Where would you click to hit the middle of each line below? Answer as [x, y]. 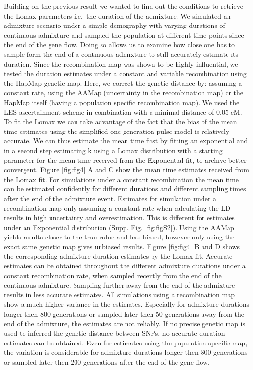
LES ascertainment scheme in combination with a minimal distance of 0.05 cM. [123, 112]
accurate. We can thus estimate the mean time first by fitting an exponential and [126, 141]
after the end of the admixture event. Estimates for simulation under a [110, 198]
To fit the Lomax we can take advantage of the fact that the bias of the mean [121, 121]
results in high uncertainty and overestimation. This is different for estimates [119, 218]
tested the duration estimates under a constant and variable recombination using [125, 73]
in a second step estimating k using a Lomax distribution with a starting [113, 150]
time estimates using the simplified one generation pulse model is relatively [117, 131]
